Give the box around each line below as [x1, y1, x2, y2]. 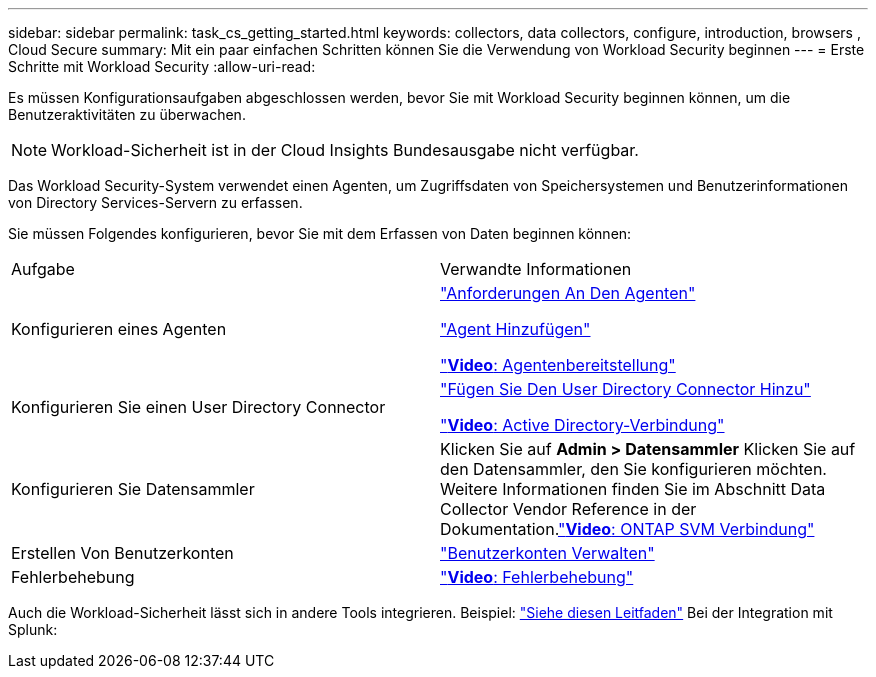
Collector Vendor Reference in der [440, 499, 697, 519]
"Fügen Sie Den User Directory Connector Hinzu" [440, 379, 811, 399]
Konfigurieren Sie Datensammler [11, 479, 255, 499]
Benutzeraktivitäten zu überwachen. [8, 106, 246, 123]
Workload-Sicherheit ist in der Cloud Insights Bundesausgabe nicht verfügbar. [51, 140, 639, 160]
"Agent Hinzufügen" [440, 319, 591, 339]
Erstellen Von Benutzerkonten [11, 543, 234, 563]
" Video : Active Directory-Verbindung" [440, 415, 725, 435]
